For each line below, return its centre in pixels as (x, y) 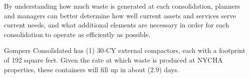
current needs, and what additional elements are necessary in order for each (116, 25)
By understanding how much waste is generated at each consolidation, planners (122, 6)
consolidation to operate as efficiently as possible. (77, 34)
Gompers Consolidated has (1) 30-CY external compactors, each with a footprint (125, 50)
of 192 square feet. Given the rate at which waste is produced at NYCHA (113, 59)
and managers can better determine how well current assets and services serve (120, 15)
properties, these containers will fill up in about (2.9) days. (92, 69)
